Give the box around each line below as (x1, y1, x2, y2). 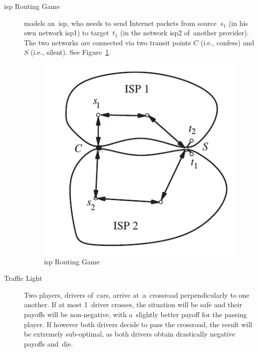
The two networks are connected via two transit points (24, 37, 191, 47)
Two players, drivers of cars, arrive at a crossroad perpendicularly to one (24, 289, 250, 300)
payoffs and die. (24, 338, 73, 349)
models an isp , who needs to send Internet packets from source (24, 17, 217, 28)
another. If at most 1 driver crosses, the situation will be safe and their (24, 299, 242, 310)
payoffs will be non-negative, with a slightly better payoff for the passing (24, 309, 247, 320)
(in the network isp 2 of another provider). (120, 27, 249, 38)
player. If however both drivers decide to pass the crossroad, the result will (24, 319, 253, 329)
